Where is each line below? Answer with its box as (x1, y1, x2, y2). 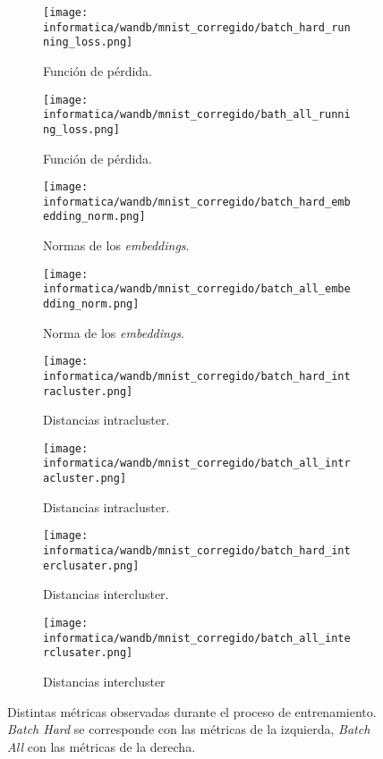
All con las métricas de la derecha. (7, 737, 196, 755)
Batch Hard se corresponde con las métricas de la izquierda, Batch (7, 720, 370, 738)
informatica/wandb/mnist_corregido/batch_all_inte (43, 631, 351, 645)
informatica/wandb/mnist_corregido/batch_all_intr (43, 457, 351, 470)
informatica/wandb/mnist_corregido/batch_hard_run (43, 21, 351, 34)
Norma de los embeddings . (43, 323, 184, 342)
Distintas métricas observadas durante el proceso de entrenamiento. (7, 702, 377, 721)
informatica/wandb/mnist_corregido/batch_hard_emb (43, 195, 351, 208)
